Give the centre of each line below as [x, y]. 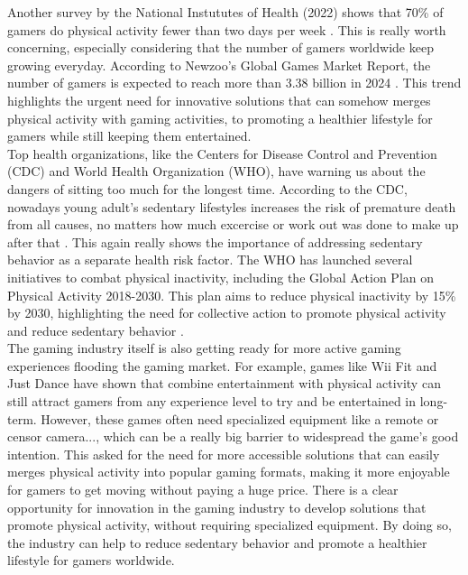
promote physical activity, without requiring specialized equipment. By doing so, [229, 525]
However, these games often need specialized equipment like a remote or [240, 418]
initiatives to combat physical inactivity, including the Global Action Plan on [221, 277]
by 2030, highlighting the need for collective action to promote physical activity [227, 313]
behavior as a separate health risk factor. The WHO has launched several [210, 260]
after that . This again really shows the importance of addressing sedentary [215, 241]
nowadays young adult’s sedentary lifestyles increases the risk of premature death [232, 206]
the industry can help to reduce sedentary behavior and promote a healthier [217, 542]
